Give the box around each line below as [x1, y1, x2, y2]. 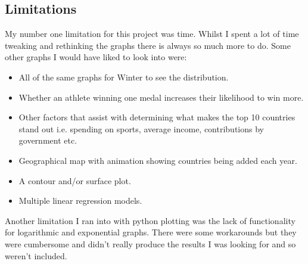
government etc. [18, 134, 77, 147]
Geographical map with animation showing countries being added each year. [18, 154, 297, 166]
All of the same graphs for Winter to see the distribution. [18, 70, 229, 83]
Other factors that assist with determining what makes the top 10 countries [18, 111, 295, 123]
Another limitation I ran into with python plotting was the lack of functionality [5, 214, 295, 226]
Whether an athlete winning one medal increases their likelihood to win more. [18, 91, 304, 103]
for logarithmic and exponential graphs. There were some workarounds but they [5, 226, 297, 238]
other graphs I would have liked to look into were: [5, 51, 187, 63]
